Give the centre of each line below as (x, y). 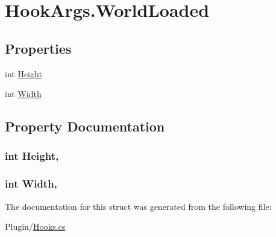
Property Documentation (85, 126)
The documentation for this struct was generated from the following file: (138, 206)
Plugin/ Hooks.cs (35, 226)
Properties (38, 48)
